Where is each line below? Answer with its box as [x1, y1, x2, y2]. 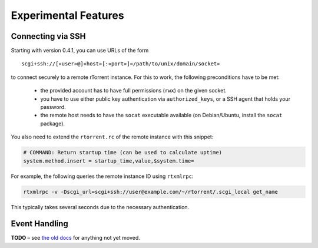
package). [40, 120, 65, 127]
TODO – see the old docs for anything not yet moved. [11, 234, 141, 242]
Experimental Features [11, 9, 124, 22]
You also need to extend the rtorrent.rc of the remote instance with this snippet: [11, 133, 214, 141]
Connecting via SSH [11, 31, 86, 41]
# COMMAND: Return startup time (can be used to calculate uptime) [23, 149, 223, 156]
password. [40, 104, 66, 111]
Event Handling [11, 219, 69, 229]
